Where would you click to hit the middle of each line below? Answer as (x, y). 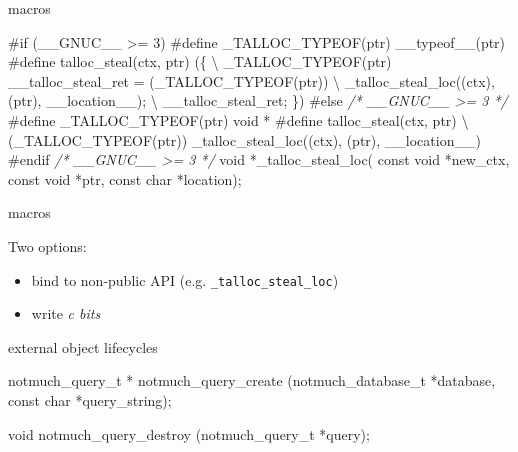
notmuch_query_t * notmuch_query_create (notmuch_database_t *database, (252, 380)
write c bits (66, 313)
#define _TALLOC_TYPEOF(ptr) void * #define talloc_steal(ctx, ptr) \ (238, 119)
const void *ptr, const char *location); (125, 178)
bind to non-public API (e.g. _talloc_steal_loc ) (185, 279)
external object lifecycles (83, 346)
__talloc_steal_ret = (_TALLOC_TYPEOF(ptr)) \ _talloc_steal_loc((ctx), (251, 80)
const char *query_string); (90, 399)
